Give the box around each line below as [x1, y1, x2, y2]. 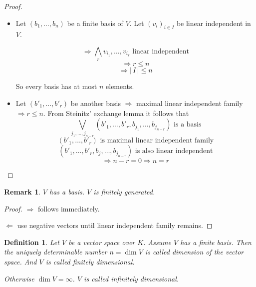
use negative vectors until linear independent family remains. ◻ [17, 220, 213, 230]
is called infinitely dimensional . [84, 273, 179, 283]
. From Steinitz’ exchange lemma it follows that [43, 107, 189, 118]
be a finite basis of [67, 17, 123, 28]
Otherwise [4, 273, 34, 283]
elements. [106, 81, 134, 91]
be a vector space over [68, 236, 135, 247]
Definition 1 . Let [4, 236, 59, 247]
